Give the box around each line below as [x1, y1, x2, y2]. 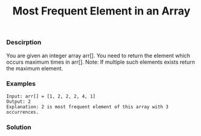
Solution [6, 123, 32, 131]
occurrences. [6, 109, 39, 115]
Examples [6, 79, 36, 88]
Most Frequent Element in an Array [12, 4, 191, 18]
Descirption [6, 38, 42, 46]
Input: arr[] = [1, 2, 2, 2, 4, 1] [6, 93, 96, 99]
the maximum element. [6, 64, 63, 72]
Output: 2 [6, 98, 31, 105]
